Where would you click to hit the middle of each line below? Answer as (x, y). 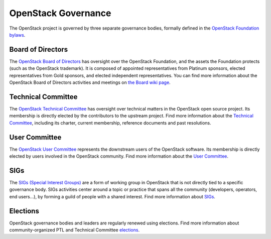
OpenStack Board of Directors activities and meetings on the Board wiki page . (90, 82)
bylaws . (17, 35)
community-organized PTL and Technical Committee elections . (75, 230)
